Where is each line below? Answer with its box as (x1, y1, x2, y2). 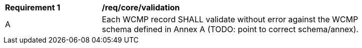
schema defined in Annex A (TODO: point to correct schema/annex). (102, 24, 359, 34)
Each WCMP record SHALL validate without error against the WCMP (102, 14, 359, 24)
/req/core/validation (102, 2, 180, 12)
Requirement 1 (5, 2, 60, 12)
